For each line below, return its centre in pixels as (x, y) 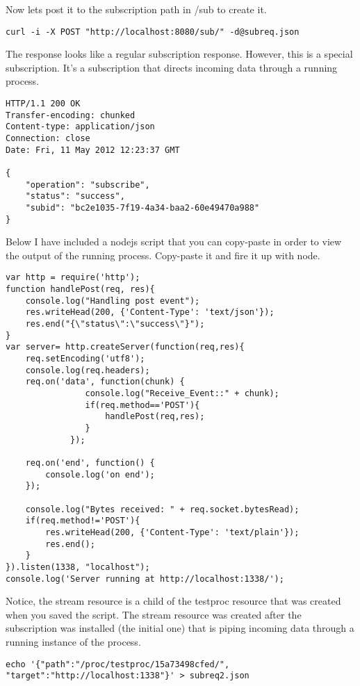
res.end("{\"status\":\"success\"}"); (115, 324)
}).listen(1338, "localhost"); (78, 567)
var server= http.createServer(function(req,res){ (125, 347)
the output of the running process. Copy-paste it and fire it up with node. (163, 255)
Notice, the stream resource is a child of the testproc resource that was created (173, 601)
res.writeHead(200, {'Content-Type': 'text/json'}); (150, 312)
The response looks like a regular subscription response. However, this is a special (179, 54)
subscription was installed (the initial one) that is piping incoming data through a (180, 628)
